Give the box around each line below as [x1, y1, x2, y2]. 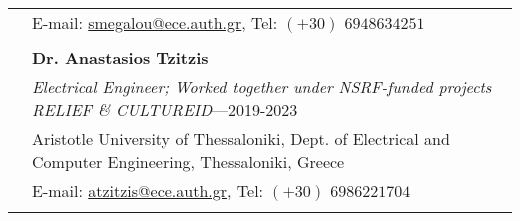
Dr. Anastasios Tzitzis [32, 46, 209, 69]
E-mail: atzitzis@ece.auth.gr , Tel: [32, 179, 264, 202]
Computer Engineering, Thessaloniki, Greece [32, 150, 345, 173]
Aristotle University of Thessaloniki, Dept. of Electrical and [32, 127, 450, 150]
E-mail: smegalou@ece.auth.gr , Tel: [32, 11, 278, 34]
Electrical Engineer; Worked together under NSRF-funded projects [32, 75, 492, 98]
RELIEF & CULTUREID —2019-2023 [32, 98, 298, 121]
